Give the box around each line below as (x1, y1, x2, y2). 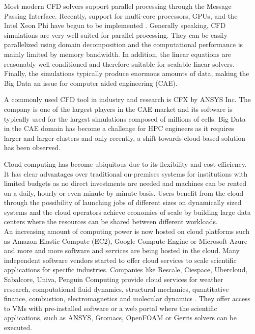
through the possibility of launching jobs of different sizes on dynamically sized (4, 197, 242, 207)
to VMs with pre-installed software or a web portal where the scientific (4, 303, 217, 313)
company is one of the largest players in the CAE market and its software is (4, 103, 233, 114)
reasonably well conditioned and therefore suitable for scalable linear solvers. (4, 58, 234, 69)
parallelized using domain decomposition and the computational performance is (4, 39, 243, 50)
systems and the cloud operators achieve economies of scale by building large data (4, 206, 251, 217)
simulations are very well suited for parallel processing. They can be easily (4, 29, 227, 40)
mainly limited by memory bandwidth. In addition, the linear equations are (4, 49, 231, 59)
